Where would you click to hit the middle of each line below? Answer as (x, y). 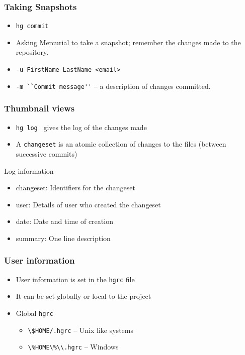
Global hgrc (34, 313)
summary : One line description (63, 238)
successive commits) (47, 153)
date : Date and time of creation (64, 221)
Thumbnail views (39, 108)
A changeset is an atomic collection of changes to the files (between (121, 144)
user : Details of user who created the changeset (88, 204)
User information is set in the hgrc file (75, 279)
